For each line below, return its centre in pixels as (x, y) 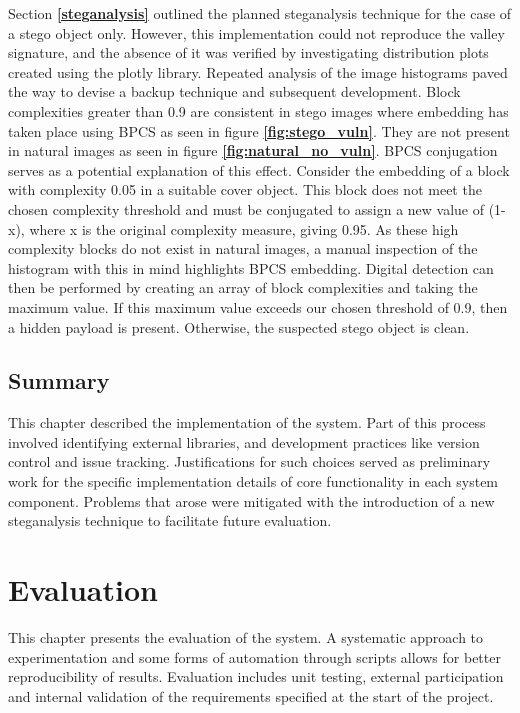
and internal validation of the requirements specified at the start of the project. (251, 695)
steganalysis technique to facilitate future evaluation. (170, 520)
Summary (59, 380)
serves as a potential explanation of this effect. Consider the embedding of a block (259, 169)
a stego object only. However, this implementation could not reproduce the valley (256, 32)
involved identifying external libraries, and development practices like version (244, 441)
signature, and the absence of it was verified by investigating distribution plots (248, 52)
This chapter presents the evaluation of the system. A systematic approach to (246, 636)
